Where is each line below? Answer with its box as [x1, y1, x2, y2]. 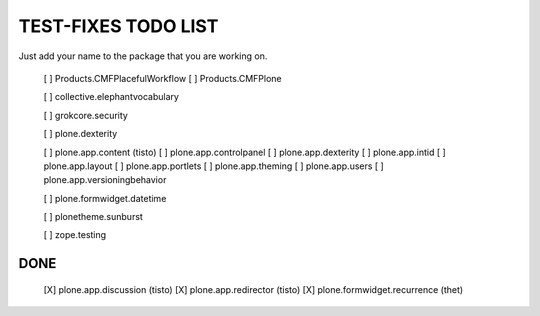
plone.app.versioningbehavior [43, 174, 167, 186]
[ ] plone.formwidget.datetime [43, 192, 167, 204]
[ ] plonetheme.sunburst [43, 211, 144, 223]
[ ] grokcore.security [43, 109, 129, 121]
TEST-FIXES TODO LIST [18, 15, 219, 37]
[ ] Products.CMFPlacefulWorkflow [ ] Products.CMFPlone [43, 72, 282, 84]
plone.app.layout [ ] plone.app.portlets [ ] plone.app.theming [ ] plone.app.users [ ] [43, 160, 384, 172]
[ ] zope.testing [43, 229, 107, 241]
